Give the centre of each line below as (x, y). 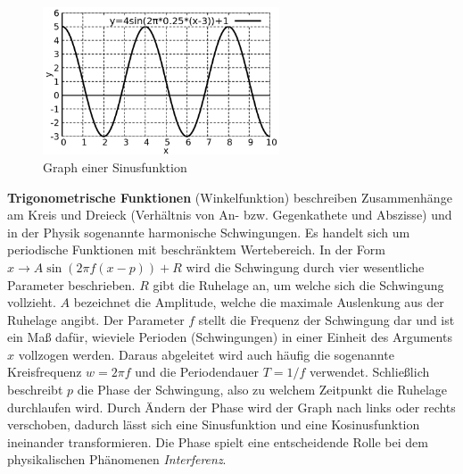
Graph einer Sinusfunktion (115, 166)
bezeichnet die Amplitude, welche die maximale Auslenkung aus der (259, 302)
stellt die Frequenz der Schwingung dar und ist (327, 319)
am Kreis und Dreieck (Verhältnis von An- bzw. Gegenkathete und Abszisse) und (230, 215)
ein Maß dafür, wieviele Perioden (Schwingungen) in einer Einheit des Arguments (230, 337)
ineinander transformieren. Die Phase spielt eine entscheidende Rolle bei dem (218, 441)
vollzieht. (32, 302)
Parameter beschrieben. (71, 284)
